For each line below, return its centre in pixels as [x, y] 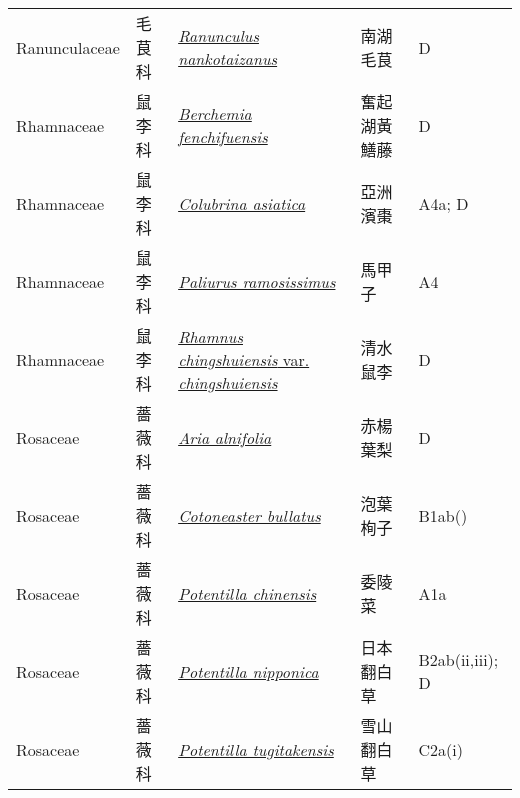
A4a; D [443, 203]
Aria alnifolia [225, 437]
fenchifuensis [223, 136]
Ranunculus [218, 35]
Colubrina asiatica [242, 203]
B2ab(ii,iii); [458, 659]
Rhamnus [210, 336]
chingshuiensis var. [244, 359]
